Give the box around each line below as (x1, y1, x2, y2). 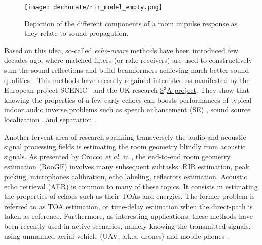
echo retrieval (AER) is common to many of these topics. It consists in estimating (4, 181, 258, 191)
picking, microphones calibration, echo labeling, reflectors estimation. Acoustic (4, 171, 247, 181)
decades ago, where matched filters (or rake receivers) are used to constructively (4, 55, 252, 65)
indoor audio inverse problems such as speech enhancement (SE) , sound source (4, 104, 251, 115)
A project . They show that (166, 85, 250, 95)
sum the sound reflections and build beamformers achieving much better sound (4, 65, 249, 75)
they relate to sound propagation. (24, 28, 129, 38)
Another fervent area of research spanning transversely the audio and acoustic (4, 131, 246, 142)
